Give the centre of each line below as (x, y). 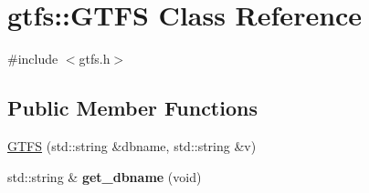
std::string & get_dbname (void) (105, 176)
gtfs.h (95, 59)
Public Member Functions (132, 108)
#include (33, 59)
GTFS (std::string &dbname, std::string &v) (132, 145)
